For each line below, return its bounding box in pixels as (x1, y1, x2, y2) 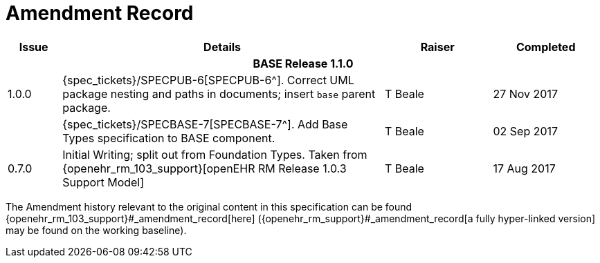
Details (203, 39, 242, 54)
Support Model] (62, 175, 145, 189)
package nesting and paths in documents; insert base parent (62, 86, 376, 101)
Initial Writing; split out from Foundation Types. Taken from (62, 147, 367, 162)
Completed (516, 39, 576, 54)
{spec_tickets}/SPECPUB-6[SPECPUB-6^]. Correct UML (62, 72, 354, 87)
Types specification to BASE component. (62, 130, 275, 145)
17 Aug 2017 (493, 161, 556, 175)
